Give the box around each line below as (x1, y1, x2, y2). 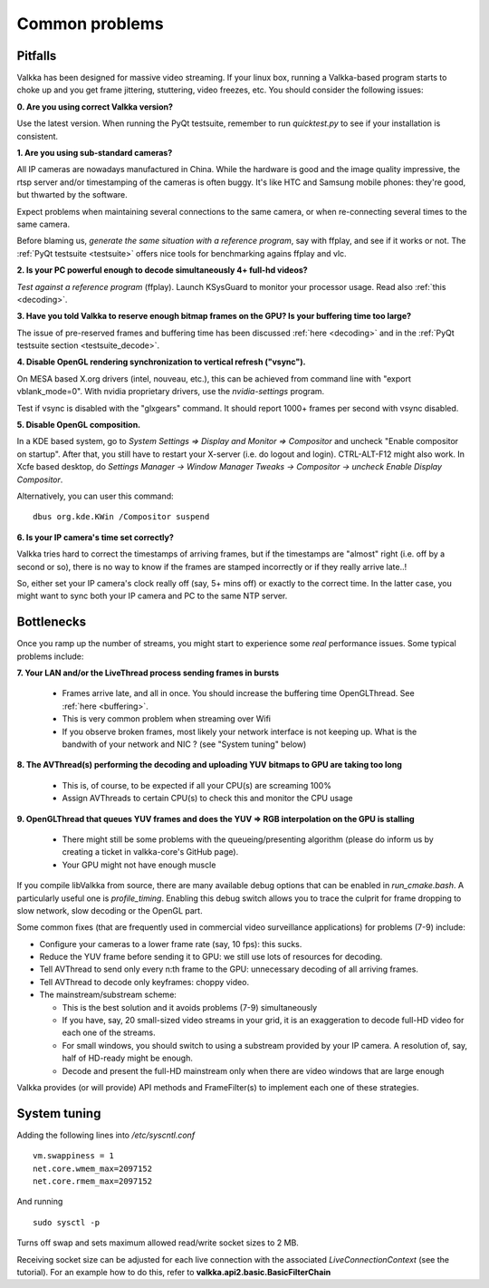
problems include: (16, 651, 84, 662)
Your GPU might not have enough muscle (62, 859, 216, 870)
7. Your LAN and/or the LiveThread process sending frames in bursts (16, 667, 280, 679)
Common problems (16, 14, 164, 34)
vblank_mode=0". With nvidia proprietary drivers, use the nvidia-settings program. (16, 386, 325, 397)
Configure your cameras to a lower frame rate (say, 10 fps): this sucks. (39, 938, 302, 949)
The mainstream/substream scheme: (39, 989, 177, 1001)
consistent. (16, 131, 59, 141)
